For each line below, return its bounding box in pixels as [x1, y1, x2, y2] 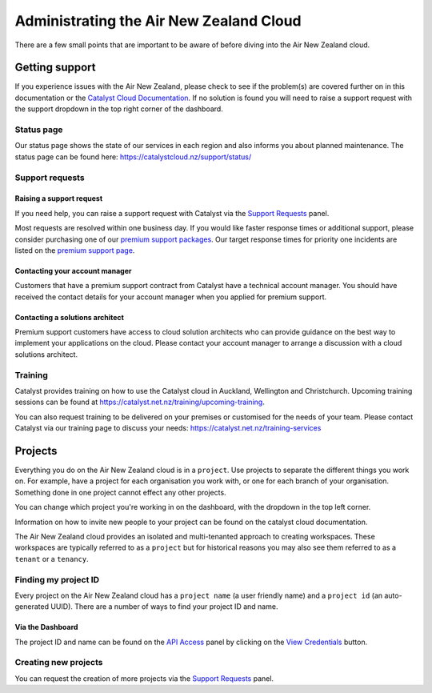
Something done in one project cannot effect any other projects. [14, 487, 227, 497]
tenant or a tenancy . [14, 554, 89, 563]
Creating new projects [14, 657, 103, 668]
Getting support [14, 61, 96, 74]
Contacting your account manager [14, 266, 132, 275]
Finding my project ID [14, 574, 100, 585]
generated [14, 602, 50, 611]
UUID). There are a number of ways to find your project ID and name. [50, 602, 278, 611]
